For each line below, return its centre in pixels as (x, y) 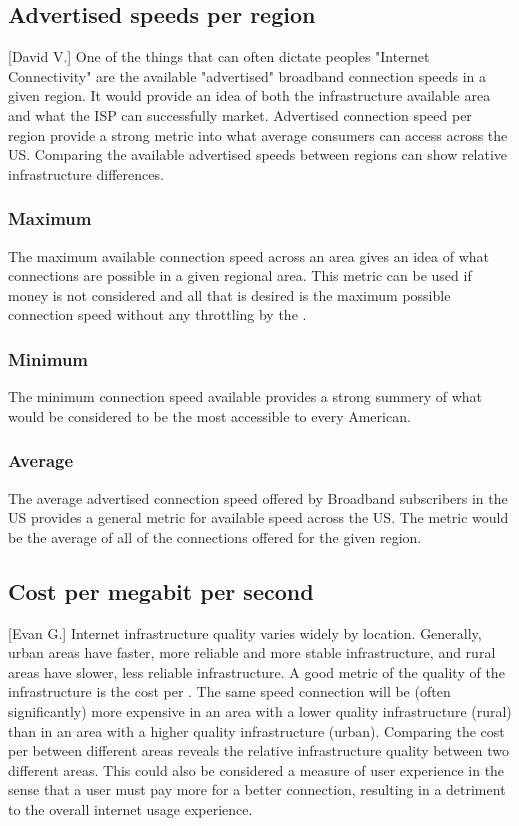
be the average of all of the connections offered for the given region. (215, 536)
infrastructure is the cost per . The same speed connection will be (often (229, 691)
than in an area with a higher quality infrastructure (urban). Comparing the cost (256, 730)
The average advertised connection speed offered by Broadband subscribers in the (258, 497)
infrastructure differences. (86, 173)
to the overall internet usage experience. (130, 808)
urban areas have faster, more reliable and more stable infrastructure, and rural (252, 652)
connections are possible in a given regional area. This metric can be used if (240, 275)
